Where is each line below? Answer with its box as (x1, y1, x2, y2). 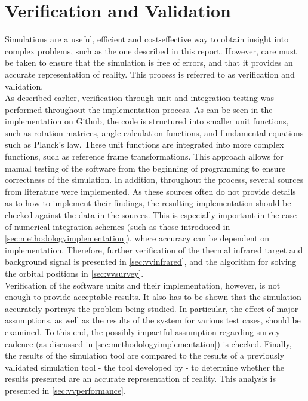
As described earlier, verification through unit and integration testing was (5, 91, 274, 104)
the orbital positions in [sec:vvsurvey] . (5, 267, 144, 279)
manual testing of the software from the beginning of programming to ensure (5, 161, 286, 174)
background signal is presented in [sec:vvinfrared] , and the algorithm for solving (5, 255, 297, 268)
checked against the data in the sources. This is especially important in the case (5, 209, 297, 221)
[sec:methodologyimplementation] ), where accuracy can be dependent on (5, 232, 270, 244)
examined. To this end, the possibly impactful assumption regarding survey (5, 325, 281, 338)
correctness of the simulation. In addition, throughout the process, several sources (5, 173, 304, 186)
